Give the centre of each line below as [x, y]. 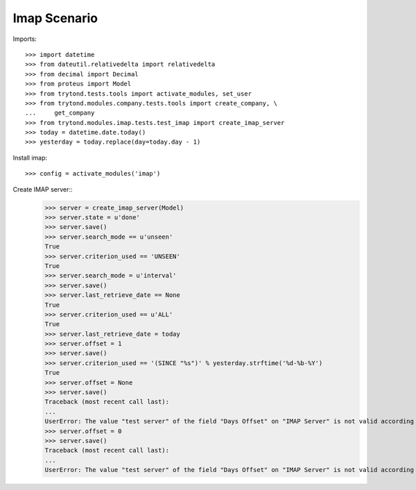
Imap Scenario [55, 18]
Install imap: [30, 158]
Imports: [25, 39]
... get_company [60, 113]
